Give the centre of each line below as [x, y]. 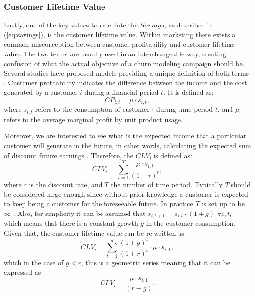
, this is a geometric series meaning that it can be [156, 262]
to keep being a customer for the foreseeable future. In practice [99, 203]
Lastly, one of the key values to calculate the [71, 25]
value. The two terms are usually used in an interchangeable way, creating [115, 54]
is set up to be [223, 203]
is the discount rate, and [66, 184]
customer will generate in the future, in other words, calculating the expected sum [127, 146]
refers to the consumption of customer [92, 109]
